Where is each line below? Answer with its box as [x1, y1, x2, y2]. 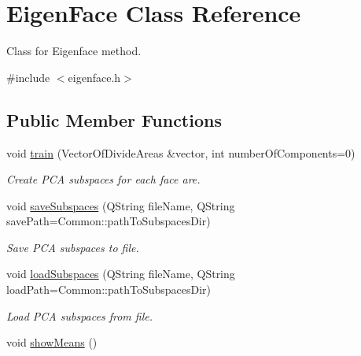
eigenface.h [68, 69, 121, 85]
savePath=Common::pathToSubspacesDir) [6, 213, 211, 229]
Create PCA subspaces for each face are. [6, 171, 201, 187]
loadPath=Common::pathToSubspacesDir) [6, 281, 212, 298]
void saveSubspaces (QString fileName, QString [6, 197, 235, 213]
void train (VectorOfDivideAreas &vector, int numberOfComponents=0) [6, 144, 355, 161]
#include [6, 69, 50, 85]
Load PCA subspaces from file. [6, 307, 153, 324]
